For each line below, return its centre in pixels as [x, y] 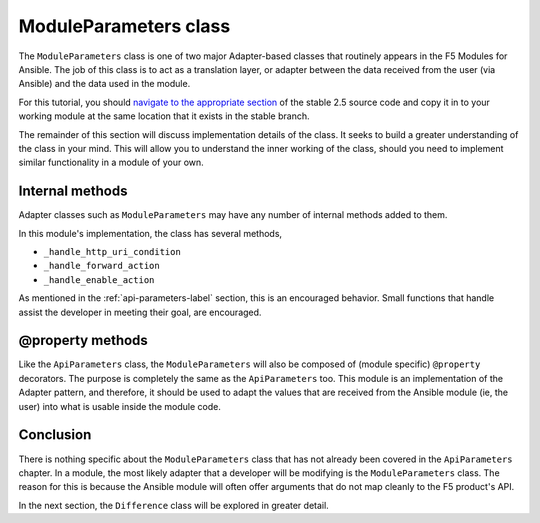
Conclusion [55, 435]
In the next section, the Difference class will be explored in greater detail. [173, 505]
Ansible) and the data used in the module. [104, 84]
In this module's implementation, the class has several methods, [150, 233]
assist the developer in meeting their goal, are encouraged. [140, 312]
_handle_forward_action [101, 266]
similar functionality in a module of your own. [111, 162]
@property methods [83, 340]
